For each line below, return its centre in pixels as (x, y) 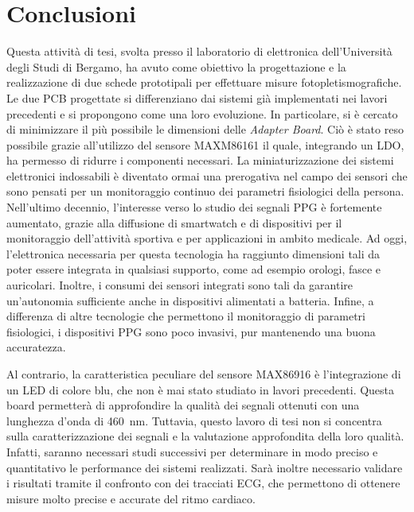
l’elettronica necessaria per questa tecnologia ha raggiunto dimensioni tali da (193, 253)
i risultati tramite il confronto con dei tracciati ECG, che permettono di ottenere (203, 483)
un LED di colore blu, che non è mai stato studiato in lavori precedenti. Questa (201, 389)
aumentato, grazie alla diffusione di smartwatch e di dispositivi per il (174, 222)
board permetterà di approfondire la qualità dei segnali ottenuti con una (183, 405)
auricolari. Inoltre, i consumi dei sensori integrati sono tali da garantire (180, 285)
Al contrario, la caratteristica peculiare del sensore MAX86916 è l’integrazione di (204, 374)
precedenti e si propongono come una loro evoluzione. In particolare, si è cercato (202, 113)
